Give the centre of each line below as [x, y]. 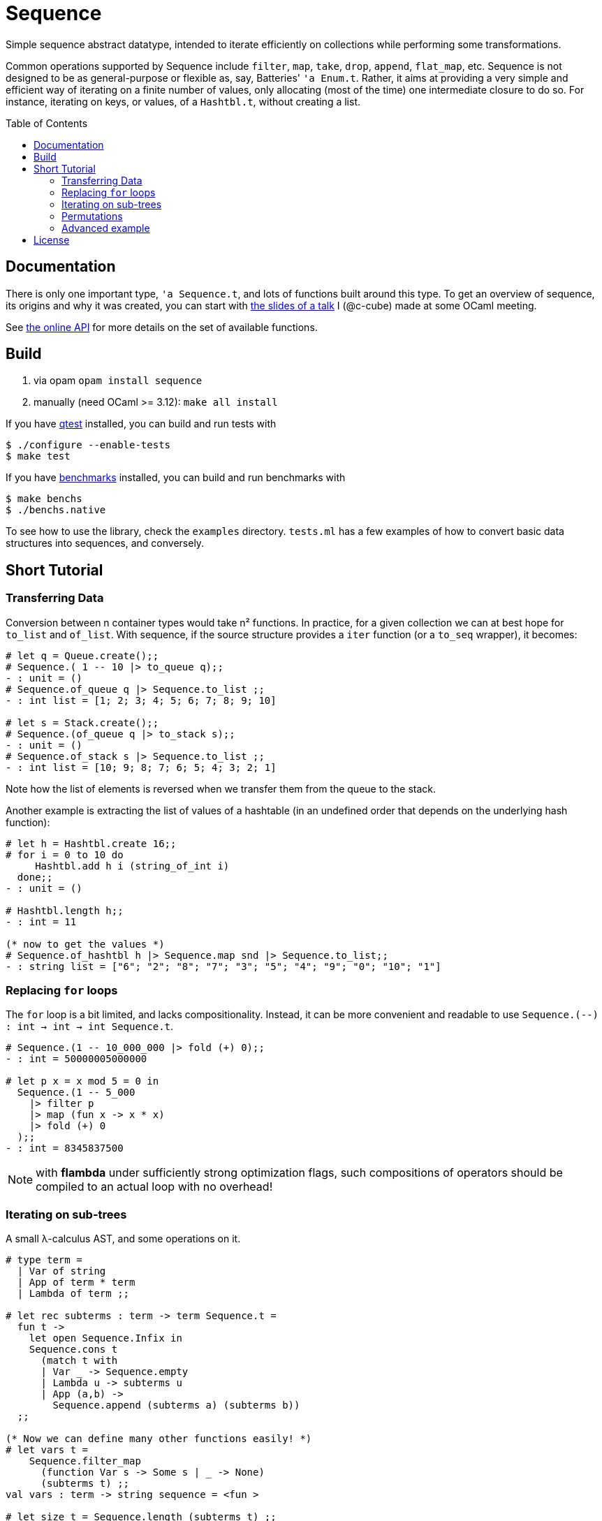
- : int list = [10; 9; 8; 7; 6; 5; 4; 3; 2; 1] [141, 767]
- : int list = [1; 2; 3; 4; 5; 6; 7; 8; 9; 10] [141, 700]
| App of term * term [76, 1283]
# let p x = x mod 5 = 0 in [82, 1081]
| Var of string [61, 1271]
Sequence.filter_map [85, 1461]
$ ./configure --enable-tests [88, 445]
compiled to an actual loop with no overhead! [154, 1187]
